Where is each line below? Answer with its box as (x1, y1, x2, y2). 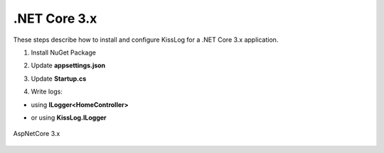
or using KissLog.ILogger (31, 113, 107, 122)
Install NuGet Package (31, 48, 96, 57)
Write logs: (31, 87, 63, 96)
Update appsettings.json (31, 61, 106, 70)
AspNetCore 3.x (13, 130, 60, 138)
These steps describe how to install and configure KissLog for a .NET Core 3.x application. (13, 35, 279, 44)
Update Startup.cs (31, 74, 87, 83)
